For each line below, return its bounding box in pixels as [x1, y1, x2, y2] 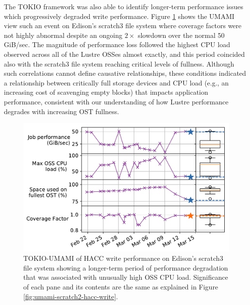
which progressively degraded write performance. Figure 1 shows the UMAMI [4, 11, 234, 21]
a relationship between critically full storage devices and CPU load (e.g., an [4, 77, 229, 87]
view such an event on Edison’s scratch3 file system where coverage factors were [4, 20, 242, 31]
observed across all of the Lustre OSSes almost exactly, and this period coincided [4, 49, 245, 59]
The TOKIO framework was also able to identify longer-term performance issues [4, 1, 243, 11]
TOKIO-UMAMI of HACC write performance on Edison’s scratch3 [23, 253, 223, 263]
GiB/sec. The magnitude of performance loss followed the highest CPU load [4, 39, 230, 50]
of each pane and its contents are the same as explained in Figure [23, 282, 218, 292]
